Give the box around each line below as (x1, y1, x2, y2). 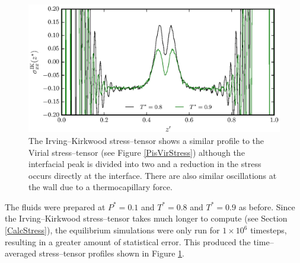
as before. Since (238, 200, 295, 213)
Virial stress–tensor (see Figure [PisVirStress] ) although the (28, 146, 245, 158)
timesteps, (250, 224, 287, 236)
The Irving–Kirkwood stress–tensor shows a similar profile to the (28, 134, 264, 146)
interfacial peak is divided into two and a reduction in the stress (28, 158, 261, 170)
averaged (5, 247, 37, 259)
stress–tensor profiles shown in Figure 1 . (39, 247, 185, 259)
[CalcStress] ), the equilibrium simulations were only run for (5, 224, 220, 236)
